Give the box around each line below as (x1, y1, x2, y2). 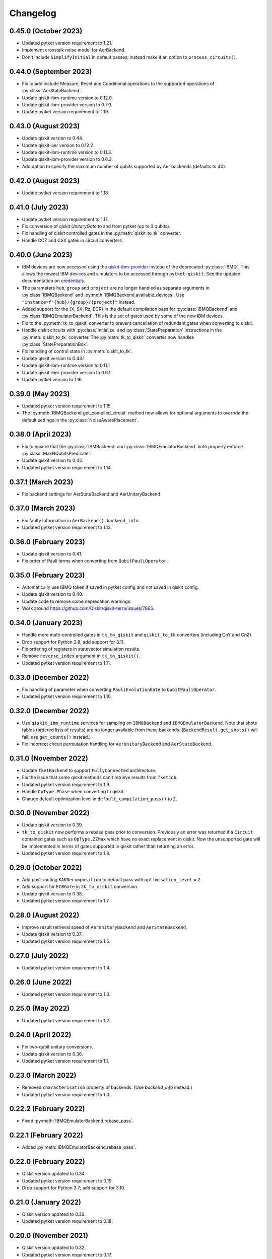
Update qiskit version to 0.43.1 (22, 355, 85, 361)
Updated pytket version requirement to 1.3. (22, 991, 111, 997)
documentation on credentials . (22, 277, 86, 284)
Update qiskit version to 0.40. (22, 591, 84, 597)
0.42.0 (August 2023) (9, 176, 80, 185)
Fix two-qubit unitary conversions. (22, 1044, 93, 1050)
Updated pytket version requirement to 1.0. (22, 1091, 111, 1097)
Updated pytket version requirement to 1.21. (22, 40, 113, 46)
